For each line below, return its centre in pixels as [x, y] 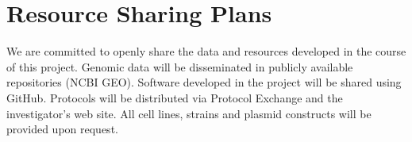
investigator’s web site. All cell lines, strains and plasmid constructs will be [189, 113]
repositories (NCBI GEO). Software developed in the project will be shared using [204, 82]
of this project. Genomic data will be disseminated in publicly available [180, 66]
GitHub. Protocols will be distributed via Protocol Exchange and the [175, 97]
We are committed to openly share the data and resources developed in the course [206, 51]
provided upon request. [62, 129]
